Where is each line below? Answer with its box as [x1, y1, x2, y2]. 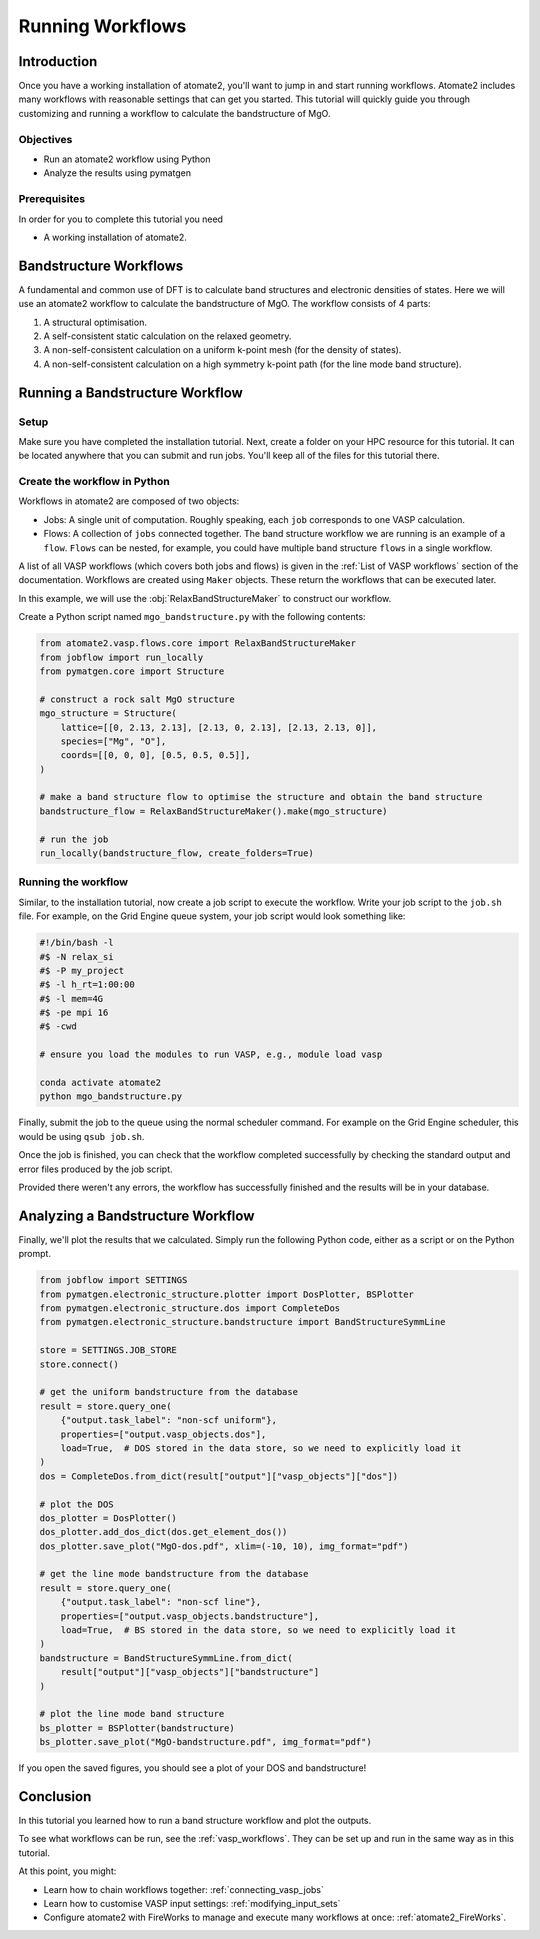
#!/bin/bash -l [39, 937, 114, 949]
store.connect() [39, 1358, 120, 1370]
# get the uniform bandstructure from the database [39, 1386, 299, 1398]
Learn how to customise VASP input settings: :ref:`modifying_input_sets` [43, 1898, 341, 1909]
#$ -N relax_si [39, 951, 114, 962]
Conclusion [18, 1788, 92, 1805]
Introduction [18, 53, 98, 70]
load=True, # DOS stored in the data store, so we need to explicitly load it [60, 1442, 462, 1454]
